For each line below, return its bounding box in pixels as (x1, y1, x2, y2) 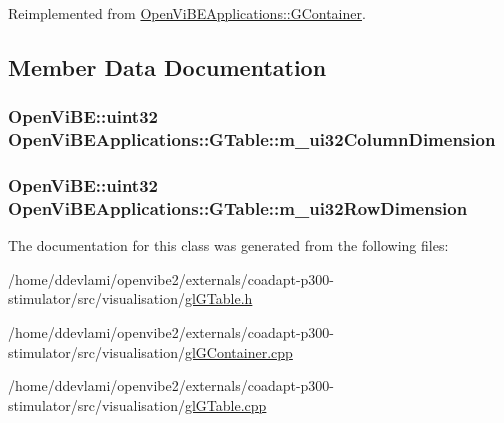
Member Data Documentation (8, 51, 327, 82)
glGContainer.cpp (184, 341, 293, 362)
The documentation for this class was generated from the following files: (8, 235, 449, 256)
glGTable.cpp (184, 394, 267, 415)
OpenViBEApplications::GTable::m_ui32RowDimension (8, 195, 468, 220)
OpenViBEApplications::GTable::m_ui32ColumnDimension (8, 127, 496, 152)
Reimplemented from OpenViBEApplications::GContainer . (8, 3, 366, 23)
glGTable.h (184, 288, 253, 309)
